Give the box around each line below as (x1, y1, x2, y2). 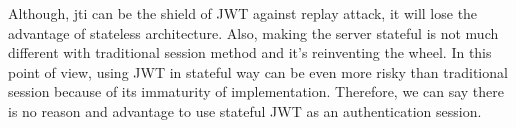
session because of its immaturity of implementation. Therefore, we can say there (8, 81, 505, 102)
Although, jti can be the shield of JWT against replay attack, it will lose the (8, 3, 478, 23)
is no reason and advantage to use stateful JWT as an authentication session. (8, 100, 482, 121)
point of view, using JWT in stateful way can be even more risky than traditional (8, 61, 508, 82)
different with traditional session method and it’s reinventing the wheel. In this (8, 42, 492, 63)
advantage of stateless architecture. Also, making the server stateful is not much (8, 22, 499, 43)
